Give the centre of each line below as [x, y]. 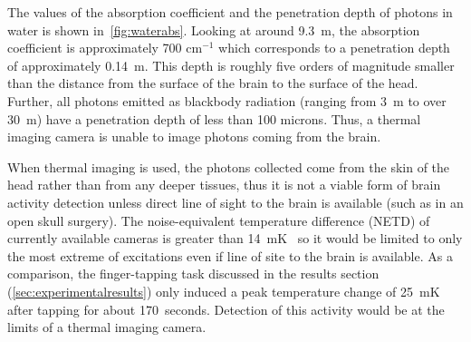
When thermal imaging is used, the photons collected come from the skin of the [229, 166]
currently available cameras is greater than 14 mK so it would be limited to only [235, 238]
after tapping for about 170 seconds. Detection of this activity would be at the [226, 309]
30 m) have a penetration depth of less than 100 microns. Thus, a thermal [214, 118]
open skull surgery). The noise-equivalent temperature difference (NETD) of [219, 220]
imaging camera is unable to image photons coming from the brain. [194, 137]
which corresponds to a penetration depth [334, 48]
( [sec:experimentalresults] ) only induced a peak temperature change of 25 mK [224, 291]
